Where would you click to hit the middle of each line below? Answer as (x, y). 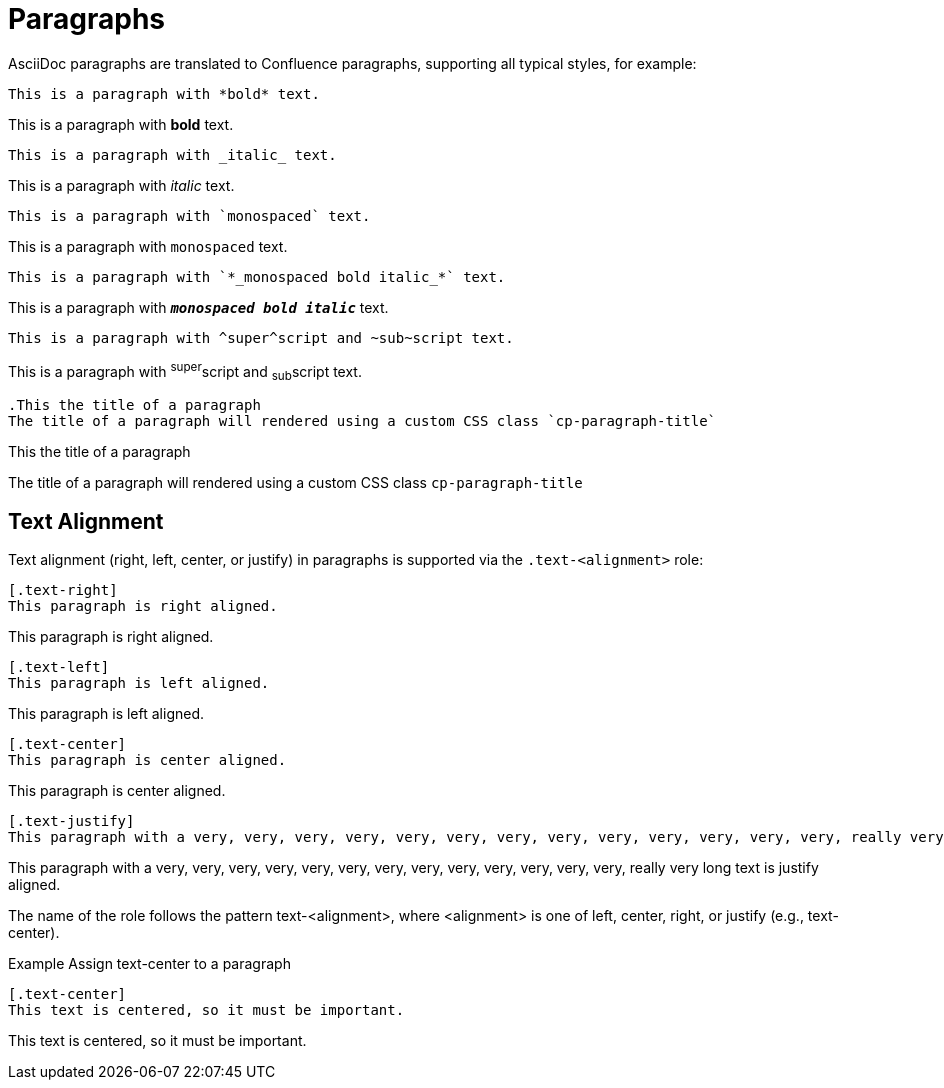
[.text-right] (63, 590)
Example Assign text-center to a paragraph (149, 964)
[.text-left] (59, 667)
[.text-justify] (71, 821)
